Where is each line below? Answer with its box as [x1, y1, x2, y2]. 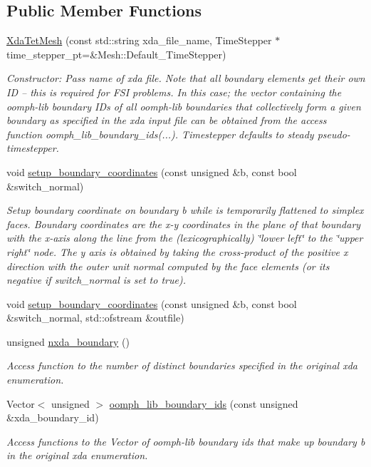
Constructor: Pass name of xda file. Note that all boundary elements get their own [6, 71, 365, 86]
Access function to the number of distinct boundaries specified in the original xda [6, 358, 357, 373]
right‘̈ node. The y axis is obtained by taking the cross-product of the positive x [6, 244, 348, 259]
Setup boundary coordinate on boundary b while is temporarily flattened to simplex [6, 202, 364, 217]
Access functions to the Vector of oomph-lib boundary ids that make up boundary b [6, 433, 365, 448]
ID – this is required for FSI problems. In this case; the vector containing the [6, 84, 342, 99]
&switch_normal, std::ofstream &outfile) [6, 310, 184, 325]
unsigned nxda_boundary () [6, 334, 130, 349]
